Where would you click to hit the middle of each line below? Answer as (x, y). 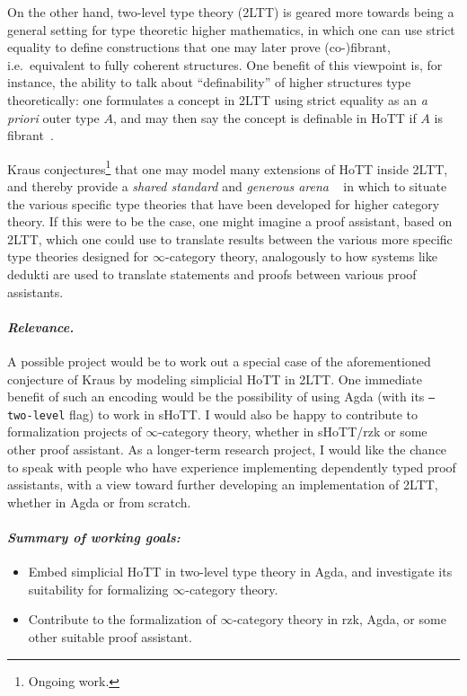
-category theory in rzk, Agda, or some (339, 619)
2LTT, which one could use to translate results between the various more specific (230, 238)
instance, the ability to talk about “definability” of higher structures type (209, 82)
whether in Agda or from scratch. (99, 502)
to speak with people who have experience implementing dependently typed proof (232, 467)
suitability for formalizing (98, 589)
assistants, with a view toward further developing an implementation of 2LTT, (223, 485)
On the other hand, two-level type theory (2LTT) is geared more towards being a (231, 12)
